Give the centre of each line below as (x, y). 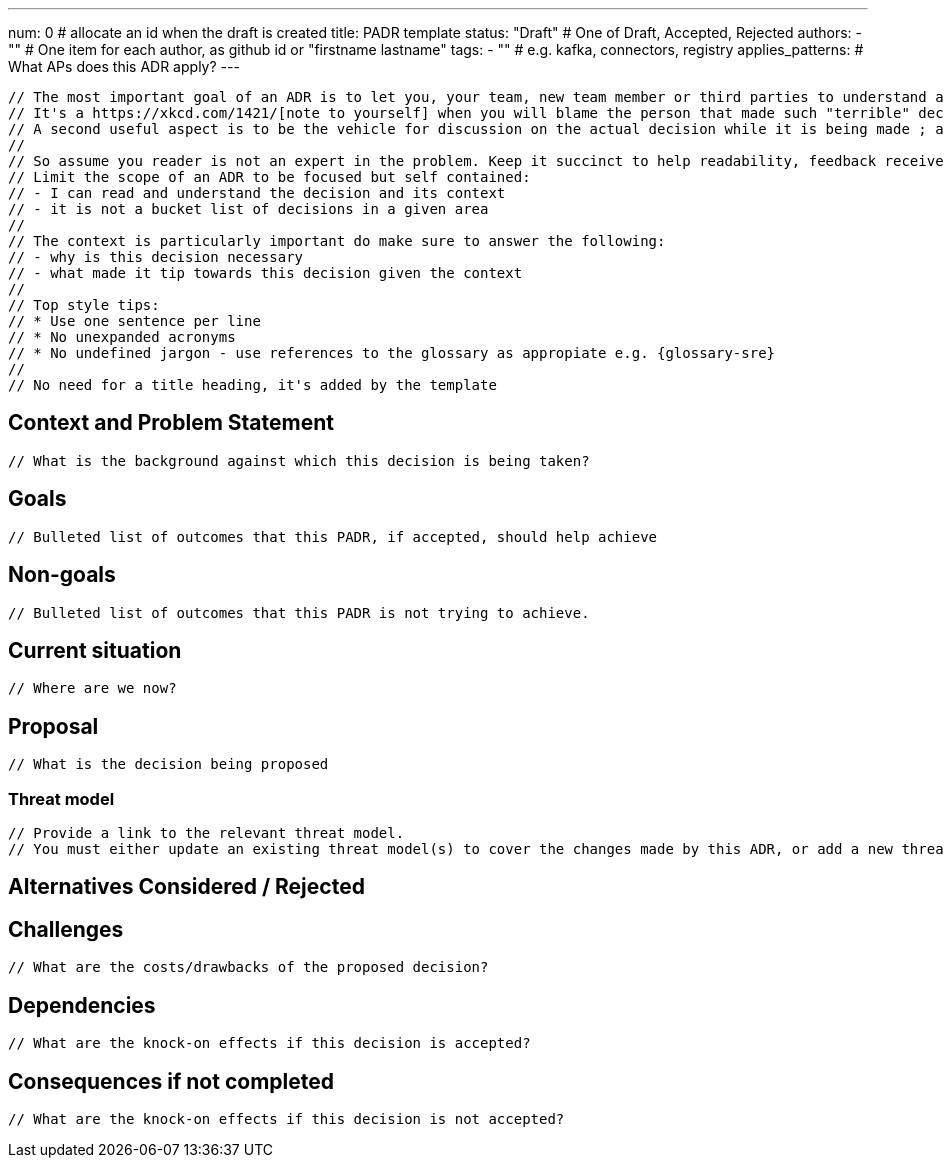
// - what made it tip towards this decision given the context (265, 273)
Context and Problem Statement (171, 423)
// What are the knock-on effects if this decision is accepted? (269, 1043)
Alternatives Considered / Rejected (186, 887)
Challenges (66, 929)
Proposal (53, 726)
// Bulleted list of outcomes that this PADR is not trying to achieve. (299, 612)
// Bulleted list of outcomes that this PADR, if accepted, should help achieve (333, 536)
